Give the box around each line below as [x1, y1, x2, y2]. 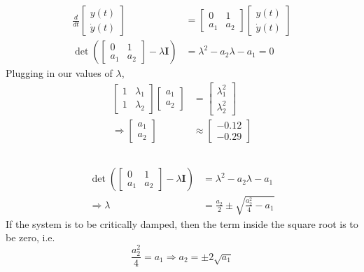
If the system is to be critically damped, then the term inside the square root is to [6, 216, 358, 231]
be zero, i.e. [6, 230, 55, 245]
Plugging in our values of [6, 66, 113, 80]
